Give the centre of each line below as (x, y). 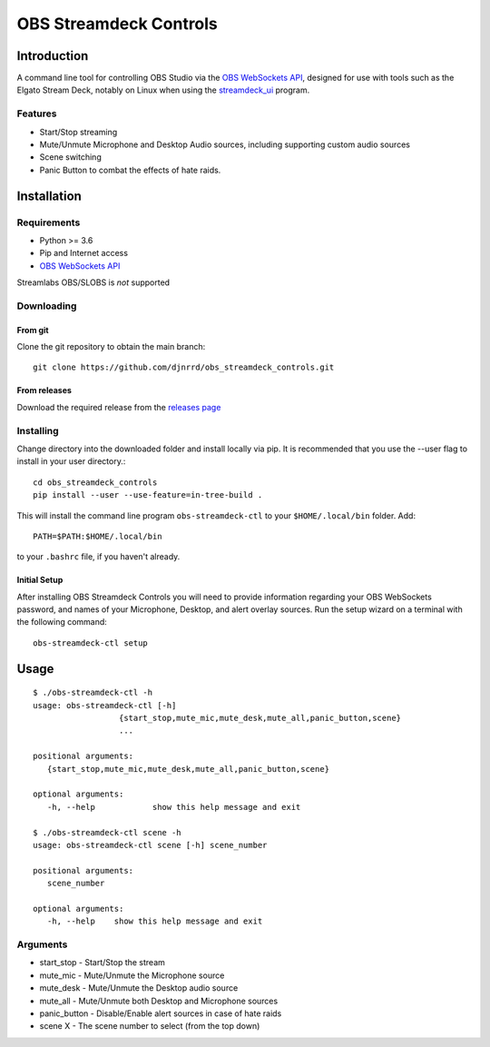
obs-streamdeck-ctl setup (91, 643)
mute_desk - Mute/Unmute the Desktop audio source (139, 988)
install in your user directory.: (71, 461)
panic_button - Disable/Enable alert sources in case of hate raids (161, 1013)
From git (33, 330)
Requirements (49, 222)
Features (37, 114)
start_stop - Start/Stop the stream (102, 963)
